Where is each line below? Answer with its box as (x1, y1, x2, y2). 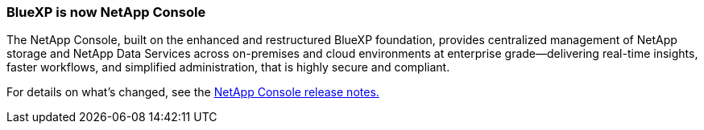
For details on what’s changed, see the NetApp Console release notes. (6, 85, 379, 100)
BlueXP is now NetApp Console (6, 4, 206, 20)
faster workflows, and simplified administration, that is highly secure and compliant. (6, 60, 450, 75)
